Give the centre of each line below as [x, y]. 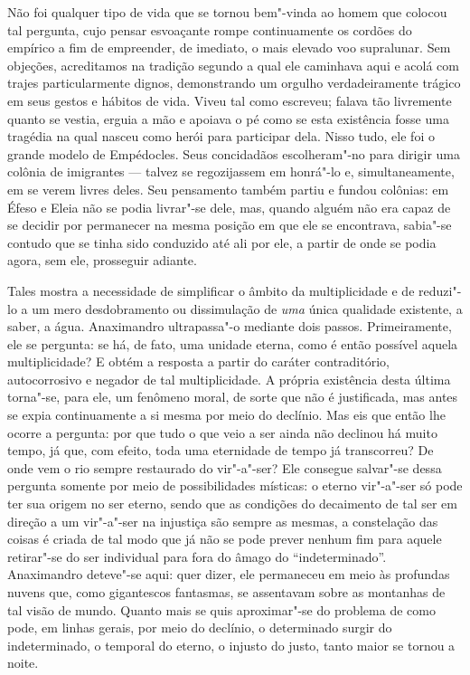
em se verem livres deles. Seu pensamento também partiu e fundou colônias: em [228, 189]
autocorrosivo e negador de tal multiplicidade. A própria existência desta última [229, 379]
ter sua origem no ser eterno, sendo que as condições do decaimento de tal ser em [232, 504]
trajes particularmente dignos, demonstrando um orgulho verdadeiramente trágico [234, 83]
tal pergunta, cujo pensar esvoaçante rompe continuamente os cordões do [210, 29]
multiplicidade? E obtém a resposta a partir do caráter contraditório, [198, 361]
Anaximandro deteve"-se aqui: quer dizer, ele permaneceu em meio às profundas [229, 574]
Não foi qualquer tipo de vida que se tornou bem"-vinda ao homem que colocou [227, 12]
